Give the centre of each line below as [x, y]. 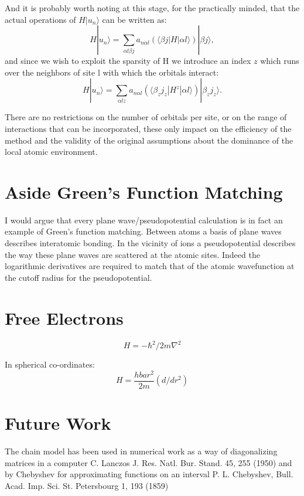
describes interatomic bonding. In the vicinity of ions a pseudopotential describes [150, 243]
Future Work [58, 422]
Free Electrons [64, 317]
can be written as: [134, 19]
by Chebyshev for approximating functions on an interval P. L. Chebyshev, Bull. [149, 474]
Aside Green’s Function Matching [144, 191]
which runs [280, 61]
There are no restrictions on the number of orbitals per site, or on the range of [146, 117]
